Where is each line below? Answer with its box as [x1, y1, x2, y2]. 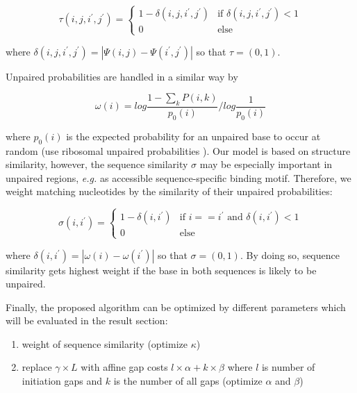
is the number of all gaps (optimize [113, 374, 263, 388]
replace [22, 360, 52, 374]
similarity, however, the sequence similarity [6, 157, 188, 172]
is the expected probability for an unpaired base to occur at [66, 128, 321, 143]
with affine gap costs [81, 360, 168, 374]
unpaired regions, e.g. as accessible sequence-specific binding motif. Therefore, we [6, 170, 351, 185]
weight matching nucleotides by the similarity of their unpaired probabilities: [6, 184, 333, 199]
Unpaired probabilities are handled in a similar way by [6, 69, 238, 83]
